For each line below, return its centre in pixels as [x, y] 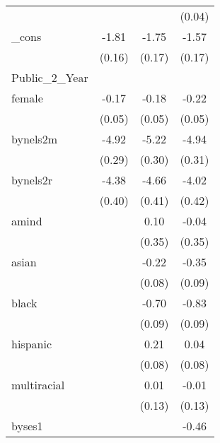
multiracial [38, 385]
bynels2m [34, 139]
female [27, 98]
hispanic [31, 344]
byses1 [27, 426]
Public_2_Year [50, 77]
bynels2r [32, 180]
